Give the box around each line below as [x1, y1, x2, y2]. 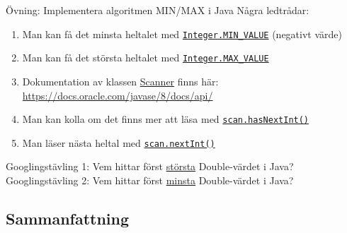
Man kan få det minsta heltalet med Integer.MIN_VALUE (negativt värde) [22, 26, 343, 41]
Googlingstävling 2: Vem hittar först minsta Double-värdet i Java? [6, 173, 294, 187]
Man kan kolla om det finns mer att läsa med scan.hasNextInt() [22, 112, 309, 126]
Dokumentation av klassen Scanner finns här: [22, 73, 219, 88]
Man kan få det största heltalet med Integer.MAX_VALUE [22, 50, 269, 65]
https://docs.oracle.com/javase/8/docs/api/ [22, 88, 213, 102]
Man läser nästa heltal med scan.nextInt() [22, 135, 215, 150]
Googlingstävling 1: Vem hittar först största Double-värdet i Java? [6, 159, 294, 174]
